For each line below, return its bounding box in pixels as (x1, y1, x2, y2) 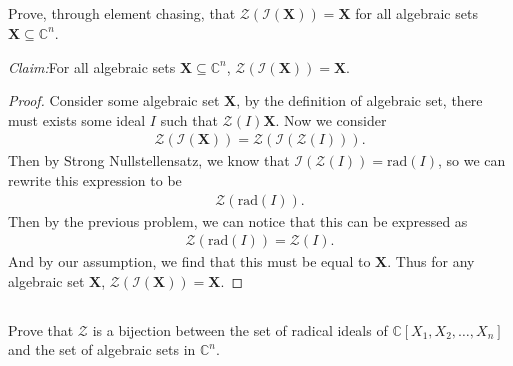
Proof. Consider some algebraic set (8, 90, 220, 111)
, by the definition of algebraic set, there (236, 90, 483, 111)
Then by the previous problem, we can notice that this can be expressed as (8, 210, 468, 231)
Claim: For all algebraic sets (8, 56, 176, 77)
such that (160, 109, 218, 130)
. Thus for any (387, 251, 475, 272)
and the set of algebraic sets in (8, 339, 196, 360)
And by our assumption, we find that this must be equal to (8, 251, 371, 272)
